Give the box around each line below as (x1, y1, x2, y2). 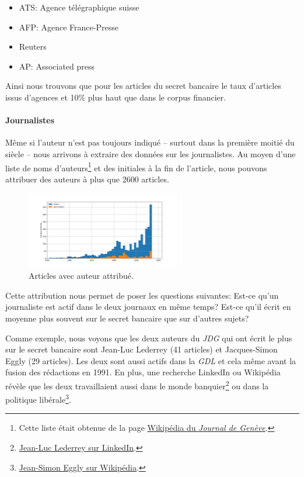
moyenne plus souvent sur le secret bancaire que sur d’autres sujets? (5, 312, 249, 324)
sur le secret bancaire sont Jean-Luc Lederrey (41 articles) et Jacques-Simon (5, 343, 278, 355)
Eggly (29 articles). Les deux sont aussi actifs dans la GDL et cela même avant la (5, 354, 296, 367)
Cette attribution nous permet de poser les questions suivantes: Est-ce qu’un (5, 289, 279, 301)
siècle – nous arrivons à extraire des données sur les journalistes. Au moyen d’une (5, 147, 296, 160)
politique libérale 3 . (5, 392, 71, 405)
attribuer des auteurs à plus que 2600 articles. (5, 172, 169, 185)
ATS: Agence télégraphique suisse (19, 1, 139, 13)
